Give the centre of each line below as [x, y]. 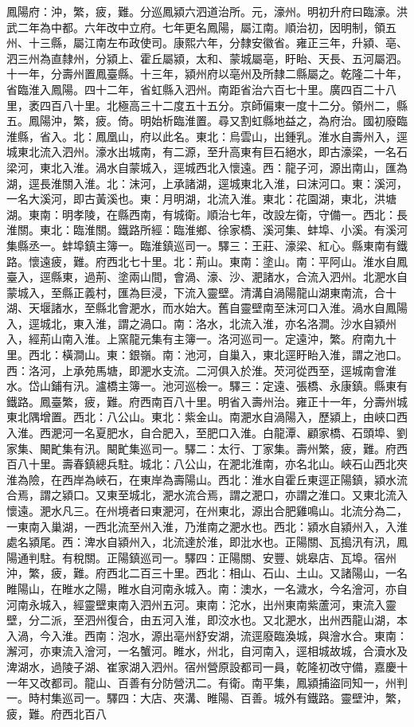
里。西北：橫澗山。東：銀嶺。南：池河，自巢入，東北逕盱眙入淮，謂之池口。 [207, 355]
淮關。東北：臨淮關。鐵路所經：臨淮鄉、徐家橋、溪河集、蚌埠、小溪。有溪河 [207, 230]
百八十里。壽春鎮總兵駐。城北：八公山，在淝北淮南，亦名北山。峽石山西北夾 [207, 464]
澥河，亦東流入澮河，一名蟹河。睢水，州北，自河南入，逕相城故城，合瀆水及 [207, 651]
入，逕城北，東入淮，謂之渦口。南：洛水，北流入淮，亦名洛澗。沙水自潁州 [201, 323]
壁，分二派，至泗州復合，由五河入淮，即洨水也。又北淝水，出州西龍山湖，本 [207, 620]
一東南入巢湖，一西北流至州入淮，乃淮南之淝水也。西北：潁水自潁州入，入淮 [207, 526]
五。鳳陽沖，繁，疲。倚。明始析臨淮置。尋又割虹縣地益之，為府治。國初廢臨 [207, 121]
